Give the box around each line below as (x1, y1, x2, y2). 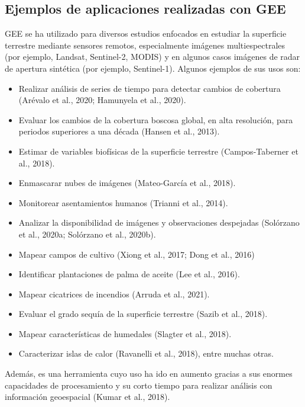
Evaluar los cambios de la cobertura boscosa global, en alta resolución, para (18, 113, 293, 126)
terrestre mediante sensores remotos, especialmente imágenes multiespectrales (5, 39, 285, 51)
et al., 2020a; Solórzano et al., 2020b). (18, 227, 156, 240)
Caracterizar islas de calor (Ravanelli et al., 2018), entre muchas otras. (18, 347, 274, 360)
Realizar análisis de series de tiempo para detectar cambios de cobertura (18, 82, 281, 94)
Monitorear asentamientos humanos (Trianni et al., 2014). (18, 196, 228, 209)
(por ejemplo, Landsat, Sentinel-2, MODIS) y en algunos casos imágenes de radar (5, 50, 300, 63)
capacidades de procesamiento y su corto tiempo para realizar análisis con (5, 379, 272, 391)
